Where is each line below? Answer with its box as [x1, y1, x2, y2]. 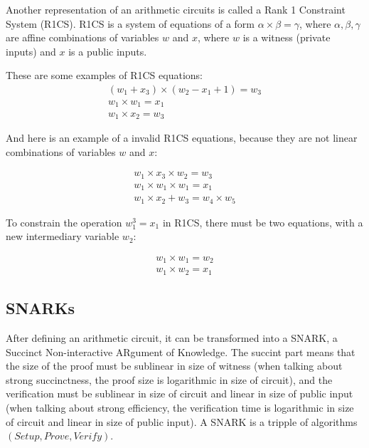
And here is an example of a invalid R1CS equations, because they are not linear [6, 130, 358, 145]
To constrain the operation [6, 214, 122, 229]
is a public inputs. [68, 43, 147, 58]
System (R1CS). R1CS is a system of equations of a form [6, 16, 255, 31]
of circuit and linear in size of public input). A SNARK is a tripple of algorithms [6, 414, 358, 429]
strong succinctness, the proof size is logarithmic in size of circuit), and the [6, 372, 333, 387]
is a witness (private [242, 30, 331, 45]
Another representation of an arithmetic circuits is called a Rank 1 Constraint [6, 2, 346, 16]
